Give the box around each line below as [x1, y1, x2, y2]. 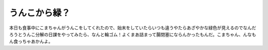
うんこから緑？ [9, 7, 70, 18]
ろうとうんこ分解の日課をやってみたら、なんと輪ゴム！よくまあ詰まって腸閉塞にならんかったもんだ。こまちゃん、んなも [9, 31, 257, 37]
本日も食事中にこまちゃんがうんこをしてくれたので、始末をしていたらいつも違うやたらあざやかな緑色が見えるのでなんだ [9, 25, 257, 31]
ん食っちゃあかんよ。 [9, 39, 53, 45]
